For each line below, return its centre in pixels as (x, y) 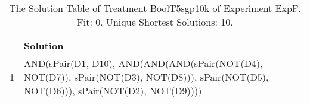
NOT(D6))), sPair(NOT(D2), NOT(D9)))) (113, 90)
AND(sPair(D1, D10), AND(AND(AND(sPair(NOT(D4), (143, 63)
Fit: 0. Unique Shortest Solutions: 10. (155, 22)
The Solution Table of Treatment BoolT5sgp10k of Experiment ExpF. (155, 8)
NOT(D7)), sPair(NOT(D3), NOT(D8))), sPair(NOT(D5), (146, 77)
